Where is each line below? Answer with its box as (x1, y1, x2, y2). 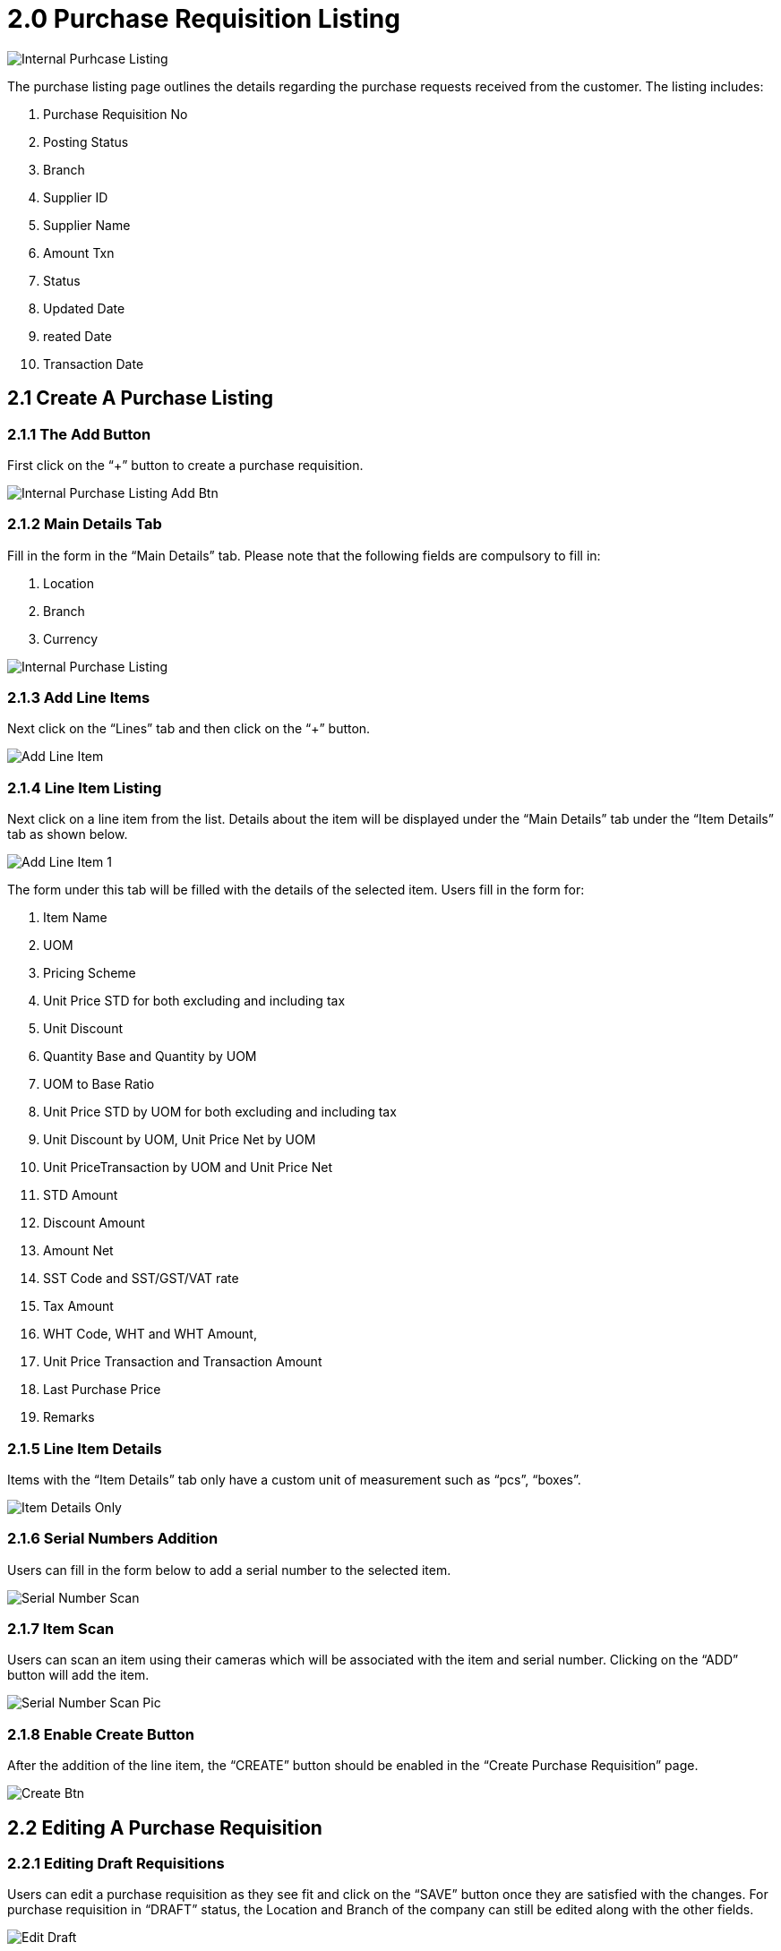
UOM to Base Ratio (43, 1076, 155, 1092)
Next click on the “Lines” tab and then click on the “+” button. (7, 721, 371, 737)
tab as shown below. (7, 826, 128, 843)
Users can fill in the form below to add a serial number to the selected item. (7, 1562, 451, 1578)
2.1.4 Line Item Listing (7, 778, 162, 797)
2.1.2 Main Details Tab (7, 515, 162, 534)
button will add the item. (7, 1667, 150, 1683)
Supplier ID (43, 189, 108, 205)
